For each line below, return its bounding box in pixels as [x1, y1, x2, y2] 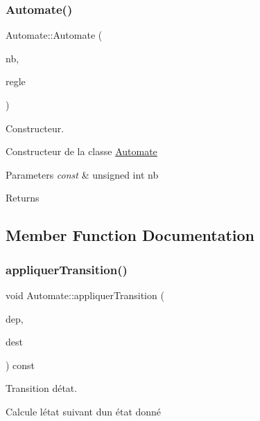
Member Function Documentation [6, 224, 255, 246]
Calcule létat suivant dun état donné [6, 404, 162, 418]
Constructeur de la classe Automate [6, 144, 157, 159]
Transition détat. [6, 381, 78, 395]
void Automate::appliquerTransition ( [6, 287, 164, 302]
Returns [6, 190, 40, 205]
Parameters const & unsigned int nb [6, 167, 159, 181]
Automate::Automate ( [6, 28, 103, 42]
